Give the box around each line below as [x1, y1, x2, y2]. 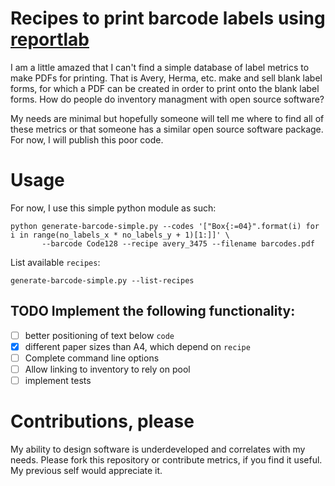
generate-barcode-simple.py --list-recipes [10, 275, 195, 286]
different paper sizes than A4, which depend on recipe [24, 340, 251, 352]
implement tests [24, 374, 92, 386]
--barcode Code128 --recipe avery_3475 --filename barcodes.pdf [41, 238, 315, 249]
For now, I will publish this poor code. [10, 133, 164, 146]
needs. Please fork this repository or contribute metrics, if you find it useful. [10, 453, 323, 466]
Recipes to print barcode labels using [10, 7, 326, 30]
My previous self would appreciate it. [10, 464, 163, 476]
